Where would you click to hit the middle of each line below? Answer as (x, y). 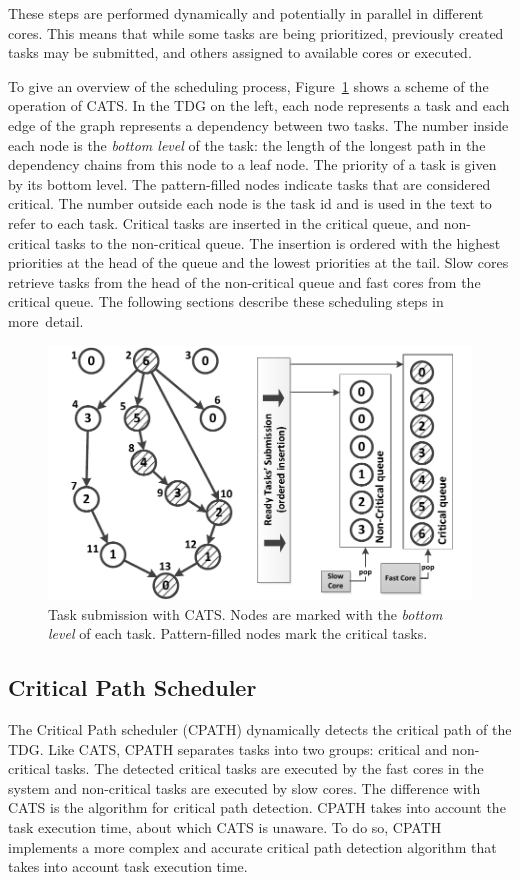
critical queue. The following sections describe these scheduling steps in (226, 301)
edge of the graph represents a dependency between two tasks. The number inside (258, 124)
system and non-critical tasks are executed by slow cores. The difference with (244, 787)
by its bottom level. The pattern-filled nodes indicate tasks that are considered (249, 183)
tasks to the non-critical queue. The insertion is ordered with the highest (277, 242)
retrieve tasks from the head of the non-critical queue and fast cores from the (244, 281)
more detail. (46, 320)
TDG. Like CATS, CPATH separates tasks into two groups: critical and (228, 748)
